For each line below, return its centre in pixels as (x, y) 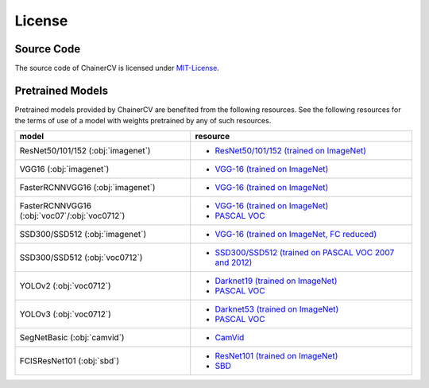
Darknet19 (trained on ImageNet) (276, 281)
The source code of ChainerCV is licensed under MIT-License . (117, 68)
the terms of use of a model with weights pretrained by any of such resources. (143, 121)
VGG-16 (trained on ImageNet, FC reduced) (296, 234)
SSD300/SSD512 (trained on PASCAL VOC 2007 (305, 252)
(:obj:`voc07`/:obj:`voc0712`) (72, 215)
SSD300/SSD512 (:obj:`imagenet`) (83, 234)
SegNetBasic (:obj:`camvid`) (72, 337)
